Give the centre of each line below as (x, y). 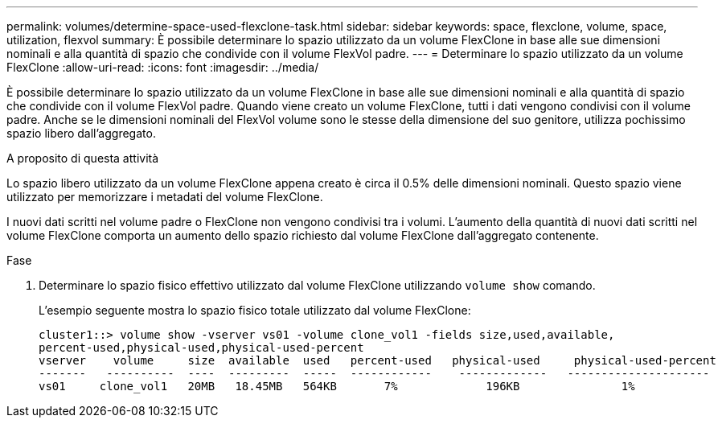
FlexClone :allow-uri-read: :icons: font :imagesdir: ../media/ (163, 67)
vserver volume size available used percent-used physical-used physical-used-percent (377, 360)
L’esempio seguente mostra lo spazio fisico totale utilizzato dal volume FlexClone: (255, 310)
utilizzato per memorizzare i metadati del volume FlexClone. (165, 197)
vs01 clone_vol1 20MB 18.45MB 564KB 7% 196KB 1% (337, 386)
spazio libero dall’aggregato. (81, 133)
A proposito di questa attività (83, 158)
